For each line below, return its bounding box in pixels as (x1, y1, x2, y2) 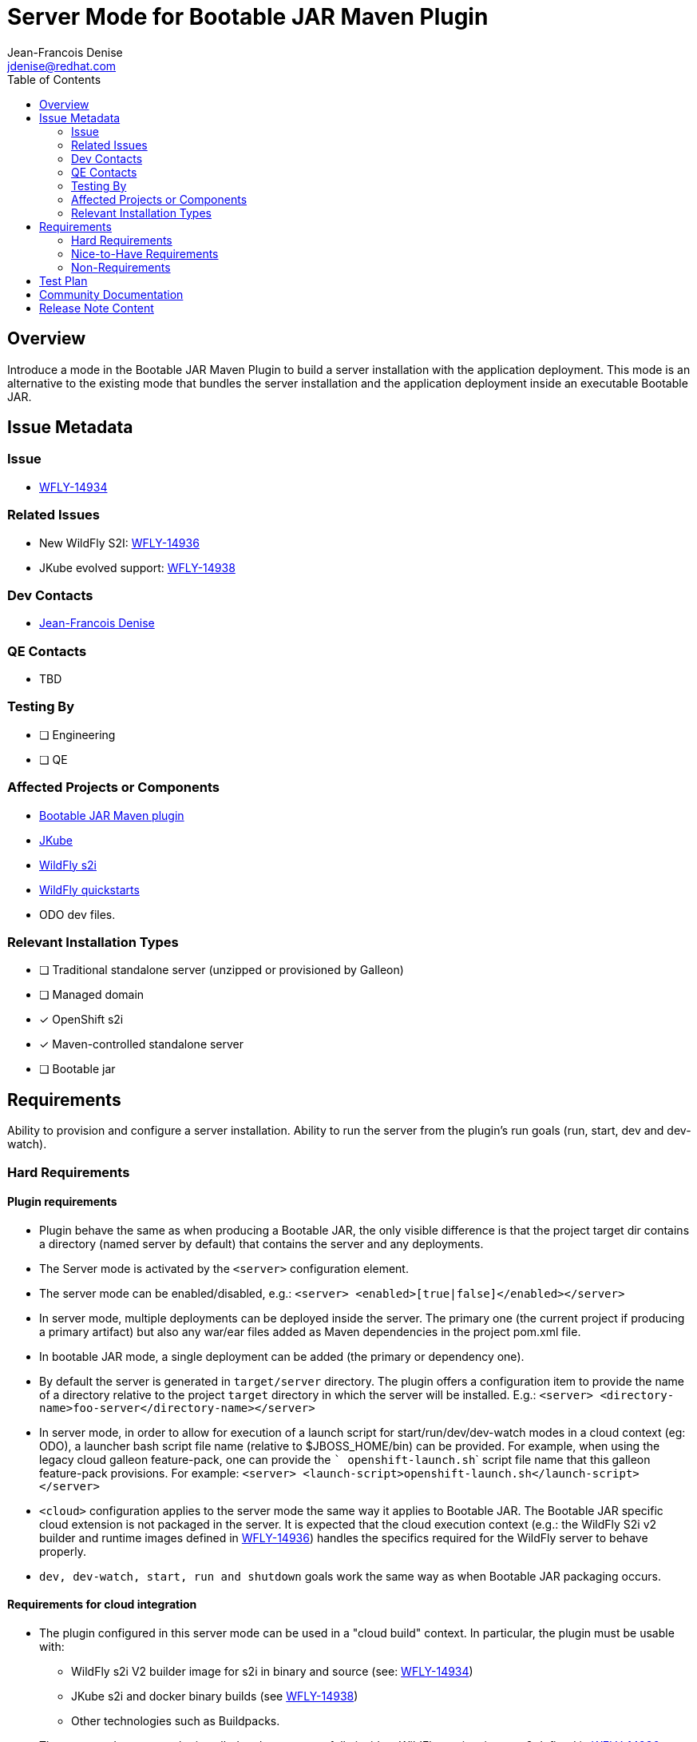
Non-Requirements (71, 260, 171, 274)
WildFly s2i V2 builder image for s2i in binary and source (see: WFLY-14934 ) (71, 1664, 473, 1678)
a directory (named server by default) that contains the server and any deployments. (39, 1236, 484, 1251)
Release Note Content (39, 300, 154, 315)
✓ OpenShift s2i (39, 1012, 124, 1027)
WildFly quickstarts (39, 882, 140, 897)
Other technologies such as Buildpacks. (71, 1713, 280, 1728)
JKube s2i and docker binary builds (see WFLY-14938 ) (71, 1688, 358, 1703)
